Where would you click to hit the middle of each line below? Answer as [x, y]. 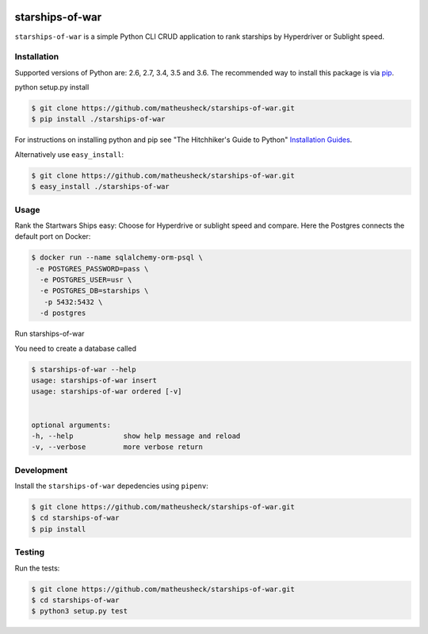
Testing [30, 552]
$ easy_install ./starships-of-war [100, 187]
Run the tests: [37, 568]
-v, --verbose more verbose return [117, 447]
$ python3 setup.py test [80, 611]
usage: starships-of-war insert [94, 380]
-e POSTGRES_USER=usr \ [86, 280]
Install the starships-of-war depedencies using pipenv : [112, 486]
